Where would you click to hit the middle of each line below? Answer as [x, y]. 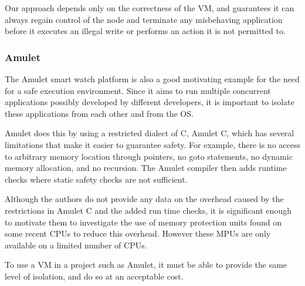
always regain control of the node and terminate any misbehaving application [144, 19]
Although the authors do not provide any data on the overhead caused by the [144, 199]
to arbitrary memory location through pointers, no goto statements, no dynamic [149, 156]
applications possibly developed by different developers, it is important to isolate [150, 102]
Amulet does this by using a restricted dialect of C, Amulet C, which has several [150, 133]
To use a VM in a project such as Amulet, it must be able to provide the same [146, 265]
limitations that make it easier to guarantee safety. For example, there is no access [152, 144]
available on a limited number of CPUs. [76, 245]
